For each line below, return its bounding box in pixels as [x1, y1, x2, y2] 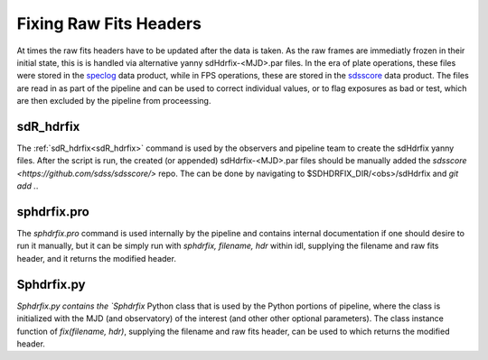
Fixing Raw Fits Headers [16, 14, 202, 33]
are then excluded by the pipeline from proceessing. [16, 96, 211, 106]
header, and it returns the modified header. [16, 253, 176, 263]
